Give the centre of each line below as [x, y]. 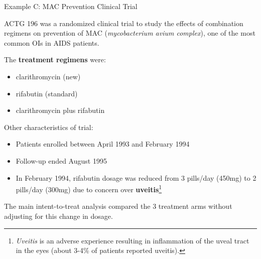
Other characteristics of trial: [49, 127]
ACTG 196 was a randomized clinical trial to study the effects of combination [124, 23]
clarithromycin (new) [48, 76]
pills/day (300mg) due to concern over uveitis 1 [89, 188]
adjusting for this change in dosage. [58, 216]
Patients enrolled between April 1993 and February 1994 [103, 144]
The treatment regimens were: [55, 59]
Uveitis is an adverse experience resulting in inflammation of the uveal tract [133, 240]
